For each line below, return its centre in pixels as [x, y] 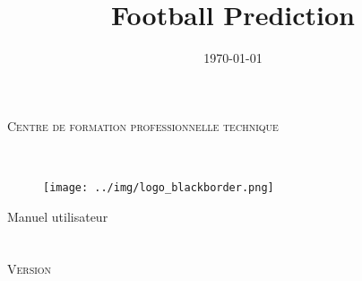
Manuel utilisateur [58, 216]
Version [30, 269]
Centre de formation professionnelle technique [143, 125]
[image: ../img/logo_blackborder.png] [159, 187]
